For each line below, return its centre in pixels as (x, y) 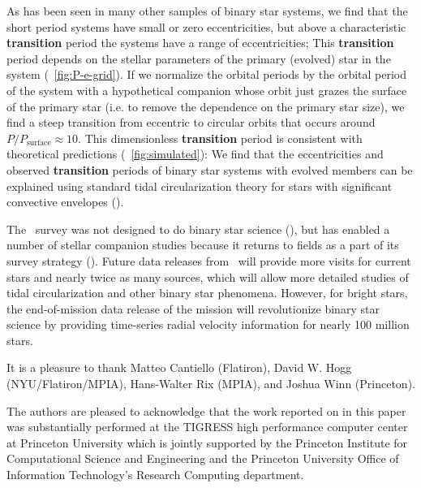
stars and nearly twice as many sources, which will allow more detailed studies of (208, 276)
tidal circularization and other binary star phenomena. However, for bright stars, (207, 293)
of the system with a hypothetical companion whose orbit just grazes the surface (207, 90)
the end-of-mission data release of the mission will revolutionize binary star (193, 308)
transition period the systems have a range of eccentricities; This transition (200, 43)
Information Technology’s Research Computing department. (155, 475)
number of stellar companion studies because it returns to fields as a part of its (203, 245)
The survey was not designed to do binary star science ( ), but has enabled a (198, 229)
